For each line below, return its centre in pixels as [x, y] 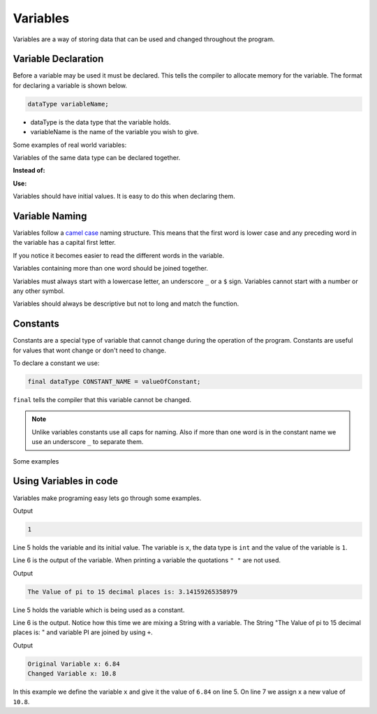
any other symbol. [39, 291]
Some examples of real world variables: [70, 145]
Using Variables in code [66, 481]
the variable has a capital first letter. [65, 243]
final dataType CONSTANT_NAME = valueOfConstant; [114, 382]
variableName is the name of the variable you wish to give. [114, 132]
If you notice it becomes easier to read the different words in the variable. [119, 255]
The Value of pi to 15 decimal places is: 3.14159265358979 [133, 592]
